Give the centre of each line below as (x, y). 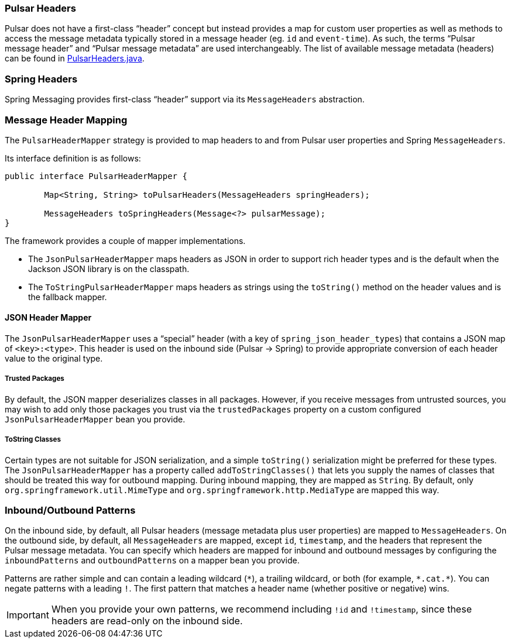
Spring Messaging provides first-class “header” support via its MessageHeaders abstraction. (185, 99)
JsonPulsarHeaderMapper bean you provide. (95, 419)
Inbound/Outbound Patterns (70, 510)
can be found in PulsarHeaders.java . (75, 59)
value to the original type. (54, 359)
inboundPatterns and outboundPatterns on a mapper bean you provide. (152, 561)
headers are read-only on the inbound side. (147, 621)
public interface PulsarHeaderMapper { (96, 176)
